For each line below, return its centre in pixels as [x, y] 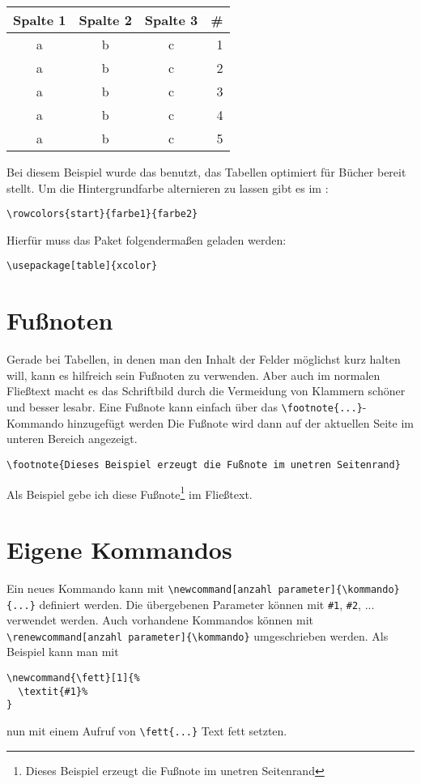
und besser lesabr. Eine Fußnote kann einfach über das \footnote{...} [185, 407]
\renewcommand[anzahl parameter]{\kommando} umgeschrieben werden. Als [198, 635]
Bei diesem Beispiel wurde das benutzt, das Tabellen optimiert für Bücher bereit [206, 172]
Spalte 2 [105, 20]
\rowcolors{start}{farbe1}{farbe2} [102, 214]
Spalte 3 [171, 20]
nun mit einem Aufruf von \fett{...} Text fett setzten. [147, 731]
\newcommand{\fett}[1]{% [73, 678]
